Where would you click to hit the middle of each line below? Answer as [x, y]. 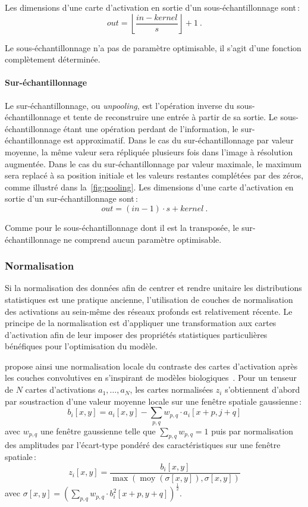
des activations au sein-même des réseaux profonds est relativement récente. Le [149, 311]
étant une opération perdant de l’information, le [151, 128]
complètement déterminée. [53, 59]
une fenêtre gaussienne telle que [98, 431]
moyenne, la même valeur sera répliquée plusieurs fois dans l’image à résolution [149, 151]
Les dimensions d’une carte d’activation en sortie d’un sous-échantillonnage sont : [153, 7]
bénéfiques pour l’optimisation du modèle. [81, 346]
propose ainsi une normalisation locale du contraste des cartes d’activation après [151, 366]
